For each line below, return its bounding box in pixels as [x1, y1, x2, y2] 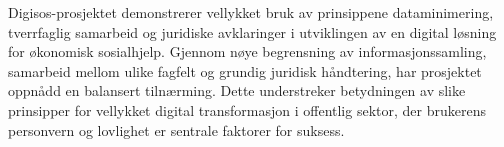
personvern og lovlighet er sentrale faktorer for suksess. [8, 119, 345, 140]
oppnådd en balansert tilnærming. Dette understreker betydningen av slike [8, 80, 466, 101]
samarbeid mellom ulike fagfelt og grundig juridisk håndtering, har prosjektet [8, 60, 482, 81]
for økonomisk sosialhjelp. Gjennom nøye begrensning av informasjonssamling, [8, 41, 487, 62]
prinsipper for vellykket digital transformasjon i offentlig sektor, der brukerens [8, 99, 486, 120]
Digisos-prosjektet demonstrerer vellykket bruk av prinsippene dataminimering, [8, 2, 494, 22]
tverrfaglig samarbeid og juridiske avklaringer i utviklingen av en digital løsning [8, 21, 497, 42]
